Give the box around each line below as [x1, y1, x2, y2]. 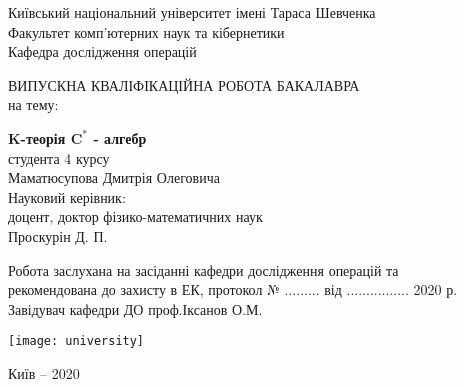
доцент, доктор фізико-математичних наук [8, 206, 263, 227]
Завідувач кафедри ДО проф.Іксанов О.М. [8, 298, 263, 319]
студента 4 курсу [8, 147, 110, 168]
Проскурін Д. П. [8, 225, 108, 246]
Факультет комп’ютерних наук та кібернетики [8, 21, 285, 42]
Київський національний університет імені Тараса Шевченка [8, 2, 376, 22]
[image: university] [8, 334, 145, 349]
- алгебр [93, 127, 147, 148]
